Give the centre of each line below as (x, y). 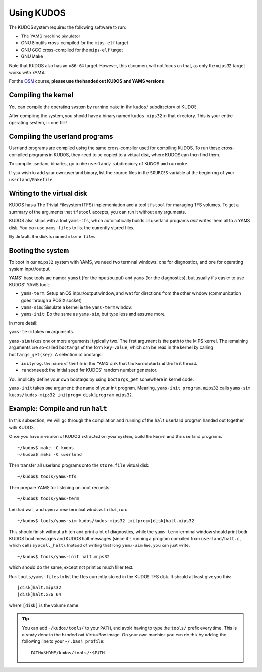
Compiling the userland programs (61, 136)
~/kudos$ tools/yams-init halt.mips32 (64, 556)
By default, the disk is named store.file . (52, 236)
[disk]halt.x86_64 (40, 594)
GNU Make (32, 56)
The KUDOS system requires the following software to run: (67, 27)
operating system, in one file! (38, 122)
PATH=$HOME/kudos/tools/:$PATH (68, 653)
